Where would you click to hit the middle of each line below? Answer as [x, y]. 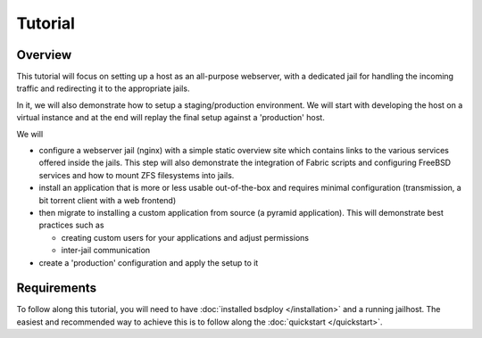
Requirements [57, 289]
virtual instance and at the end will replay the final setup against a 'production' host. [170, 118]
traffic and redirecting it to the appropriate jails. [103, 88]
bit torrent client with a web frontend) [108, 200]
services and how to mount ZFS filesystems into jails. [137, 175]
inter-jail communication [106, 251]
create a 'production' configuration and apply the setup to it [149, 262]
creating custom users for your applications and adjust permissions [185, 237]
